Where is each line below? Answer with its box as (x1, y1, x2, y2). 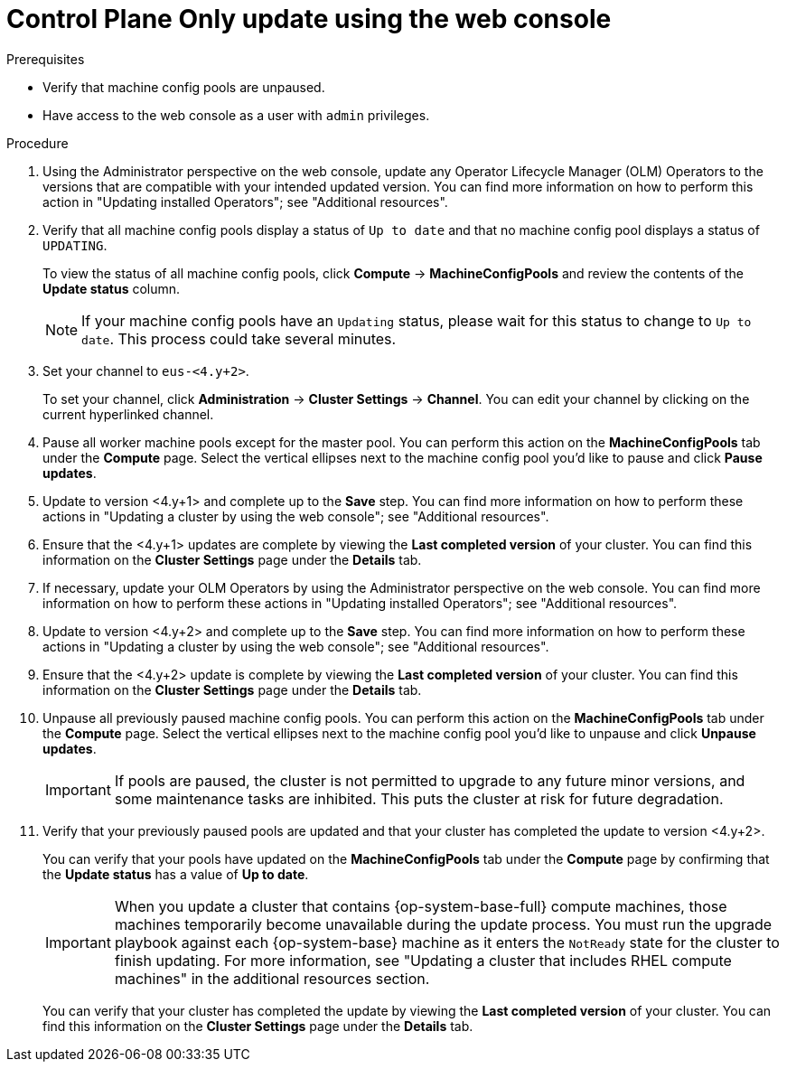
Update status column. (42, 280, 181, 296)
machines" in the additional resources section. (114, 969, 430, 988)
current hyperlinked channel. (42, 406, 214, 422)
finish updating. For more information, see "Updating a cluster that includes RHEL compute (114, 951, 732, 970)
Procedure (6, 135, 69, 151)
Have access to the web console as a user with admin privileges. (42, 107, 430, 123)
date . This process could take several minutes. (81, 329, 397, 348)
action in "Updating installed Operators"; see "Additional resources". (42, 193, 448, 210)
